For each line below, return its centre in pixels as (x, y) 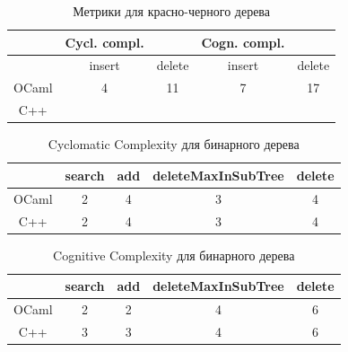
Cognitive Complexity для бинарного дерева (174, 255)
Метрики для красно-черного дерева (172, 11)
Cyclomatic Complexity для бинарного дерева (174, 144)
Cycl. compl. (104, 42)
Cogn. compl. (243, 42)
